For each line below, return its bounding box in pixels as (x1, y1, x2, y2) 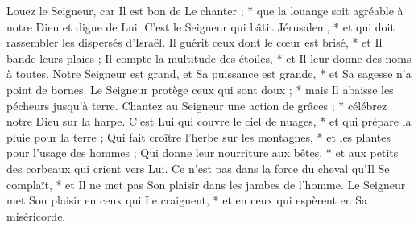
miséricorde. (6, 207, 66, 224)
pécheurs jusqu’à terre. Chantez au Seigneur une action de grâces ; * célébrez (6, 97, 387, 113)
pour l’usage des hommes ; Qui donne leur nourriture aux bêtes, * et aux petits (6, 144, 399, 161)
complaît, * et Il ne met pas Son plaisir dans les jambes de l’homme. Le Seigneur (6, 175, 406, 192)
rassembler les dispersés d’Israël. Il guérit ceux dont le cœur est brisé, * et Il (6, 34, 383, 51)
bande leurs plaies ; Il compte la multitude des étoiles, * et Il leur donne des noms (6, 49, 412, 66)
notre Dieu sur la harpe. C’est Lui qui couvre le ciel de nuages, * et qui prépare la (6, 113, 412, 130)
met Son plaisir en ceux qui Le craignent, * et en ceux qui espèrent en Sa (6, 192, 368, 208)
